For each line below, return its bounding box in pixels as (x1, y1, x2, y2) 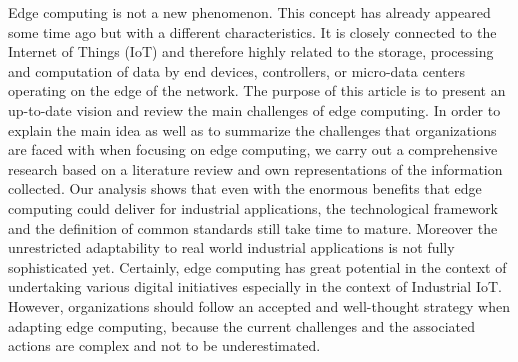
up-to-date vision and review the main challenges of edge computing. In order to (8, 99, 501, 120)
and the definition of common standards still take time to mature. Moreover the (8, 217, 498, 238)
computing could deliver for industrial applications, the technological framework (8, 197, 499, 218)
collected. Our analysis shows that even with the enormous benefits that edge (8, 178, 482, 199)
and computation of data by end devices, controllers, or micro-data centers (8, 60, 465, 81)
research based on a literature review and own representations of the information (8, 158, 503, 179)
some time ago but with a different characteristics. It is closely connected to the (8, 21, 497, 42)
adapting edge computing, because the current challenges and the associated (8, 315, 476, 336)
